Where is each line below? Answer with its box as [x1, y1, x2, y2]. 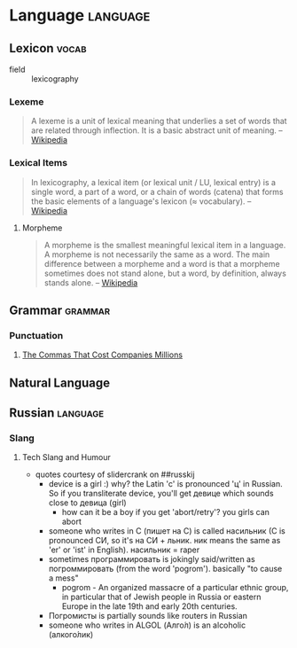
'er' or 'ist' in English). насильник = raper [48, 544, 200, 555]
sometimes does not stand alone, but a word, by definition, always [43, 268, 286, 278]
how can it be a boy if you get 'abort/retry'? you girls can [61, 507, 270, 518]
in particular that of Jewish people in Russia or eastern [61, 591, 262, 603]
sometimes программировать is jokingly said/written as [48, 554, 255, 565]
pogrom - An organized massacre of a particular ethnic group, [61, 582, 289, 593]
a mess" [48, 573, 79, 583]
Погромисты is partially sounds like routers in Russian [48, 611, 248, 621]
